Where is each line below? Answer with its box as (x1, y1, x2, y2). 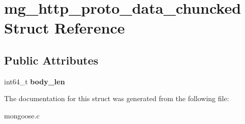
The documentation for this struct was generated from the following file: (4, 93, 229, 104)
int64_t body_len (4, 76, 65, 86)
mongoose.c (4, 110, 40, 120)
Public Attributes (4, 52, 99, 68)
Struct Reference (4, 17, 125, 38)
